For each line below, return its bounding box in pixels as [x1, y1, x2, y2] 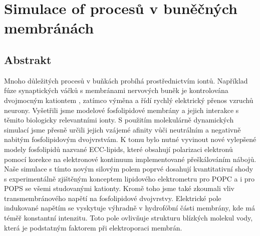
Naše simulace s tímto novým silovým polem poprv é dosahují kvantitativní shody [4, 163, 253, 174]
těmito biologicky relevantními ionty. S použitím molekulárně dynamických [4, 114, 234, 125]
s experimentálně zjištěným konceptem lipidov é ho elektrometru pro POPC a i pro [4, 173, 255, 183]
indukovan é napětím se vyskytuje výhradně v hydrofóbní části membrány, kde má [4, 202, 255, 213]
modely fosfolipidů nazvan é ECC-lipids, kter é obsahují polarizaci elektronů [4, 143, 233, 154]
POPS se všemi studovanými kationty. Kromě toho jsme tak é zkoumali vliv [4, 183, 235, 193]
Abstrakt [4, 51, 52, 67]
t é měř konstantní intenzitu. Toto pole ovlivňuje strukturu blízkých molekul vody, [4, 212, 253, 223]
